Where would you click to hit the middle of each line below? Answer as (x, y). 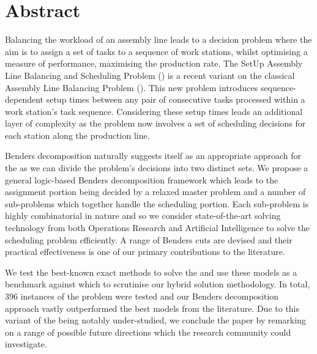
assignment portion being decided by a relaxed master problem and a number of (155, 192)
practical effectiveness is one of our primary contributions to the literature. (145, 252)
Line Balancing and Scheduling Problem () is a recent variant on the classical (150, 75)
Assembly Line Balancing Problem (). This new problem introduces (132, 87)
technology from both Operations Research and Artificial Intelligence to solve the (157, 228)
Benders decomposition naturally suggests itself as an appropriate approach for (153, 156)
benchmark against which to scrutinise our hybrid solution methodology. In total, (158, 284)
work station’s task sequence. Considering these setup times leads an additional (154, 111)
